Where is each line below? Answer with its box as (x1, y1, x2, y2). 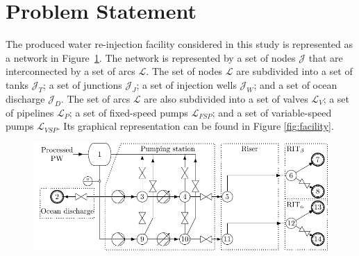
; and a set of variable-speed (212, 105, 332, 119)
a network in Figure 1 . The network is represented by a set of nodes (6, 50, 296, 65)
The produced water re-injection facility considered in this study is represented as (6, 37, 353, 51)
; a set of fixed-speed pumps (69, 105, 188, 119)
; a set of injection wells (136, 77, 237, 92)
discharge (6, 91, 45, 105)
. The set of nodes (146, 64, 223, 78)
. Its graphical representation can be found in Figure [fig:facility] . (57, 119, 334, 133)
